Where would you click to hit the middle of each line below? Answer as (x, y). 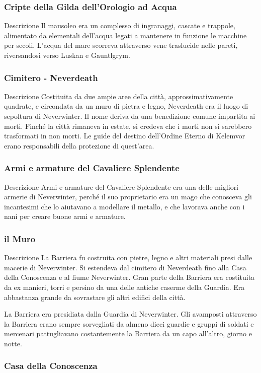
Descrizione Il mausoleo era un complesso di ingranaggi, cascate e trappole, (120, 25)
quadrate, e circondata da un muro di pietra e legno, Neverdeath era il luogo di (126, 106)
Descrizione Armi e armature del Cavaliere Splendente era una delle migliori (121, 186)
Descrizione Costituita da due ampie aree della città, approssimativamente (119, 96)
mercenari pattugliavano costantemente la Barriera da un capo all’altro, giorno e (128, 333)
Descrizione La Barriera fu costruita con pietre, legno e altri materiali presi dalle (128, 257)
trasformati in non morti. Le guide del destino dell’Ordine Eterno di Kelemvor (125, 136)
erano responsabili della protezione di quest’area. (79, 145)
